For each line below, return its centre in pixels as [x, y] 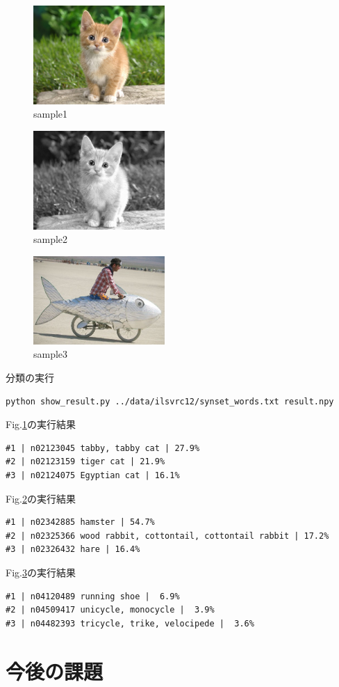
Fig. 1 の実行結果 [41, 424]
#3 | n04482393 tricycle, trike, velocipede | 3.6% [130, 623]
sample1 [51, 114]
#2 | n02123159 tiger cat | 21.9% [85, 462]
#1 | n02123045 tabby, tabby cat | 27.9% [103, 448]
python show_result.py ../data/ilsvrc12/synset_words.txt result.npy [170, 401]
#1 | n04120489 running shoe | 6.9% [93, 596]
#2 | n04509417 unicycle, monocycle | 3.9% [110, 610]
